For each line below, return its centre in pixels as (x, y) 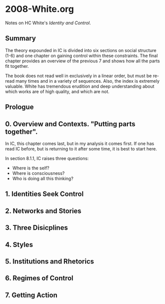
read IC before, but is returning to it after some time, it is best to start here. (81, 149)
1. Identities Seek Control (44, 194)
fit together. (17, 66)
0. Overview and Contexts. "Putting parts (70, 124)
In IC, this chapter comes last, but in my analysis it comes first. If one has (80, 143)
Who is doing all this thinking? (43, 178)
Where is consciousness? (38, 173)
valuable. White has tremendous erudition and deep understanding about (80, 86)
